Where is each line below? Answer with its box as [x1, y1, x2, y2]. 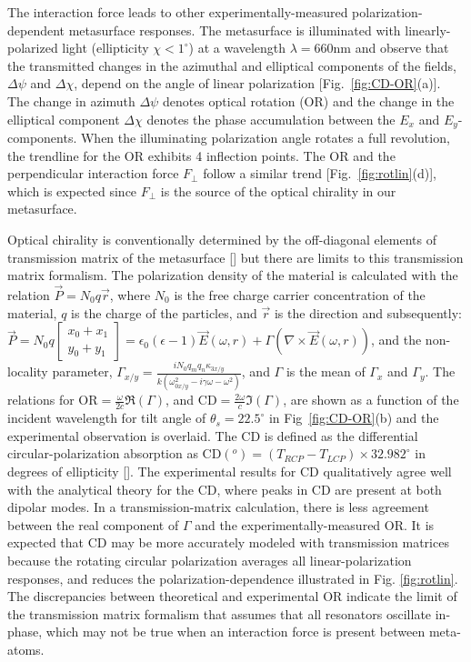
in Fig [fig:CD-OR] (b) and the [268, 408, 439, 427]
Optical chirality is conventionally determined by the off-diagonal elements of [7, 229, 436, 248]
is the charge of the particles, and [71, 303, 257, 322]
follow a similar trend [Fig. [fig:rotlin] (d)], [203, 164, 436, 183]
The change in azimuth [7, 91, 135, 110]
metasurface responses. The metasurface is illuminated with [68, 20, 401, 39]
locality [7, 362, 48, 381]
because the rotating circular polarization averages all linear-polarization [7, 551, 412, 570]
